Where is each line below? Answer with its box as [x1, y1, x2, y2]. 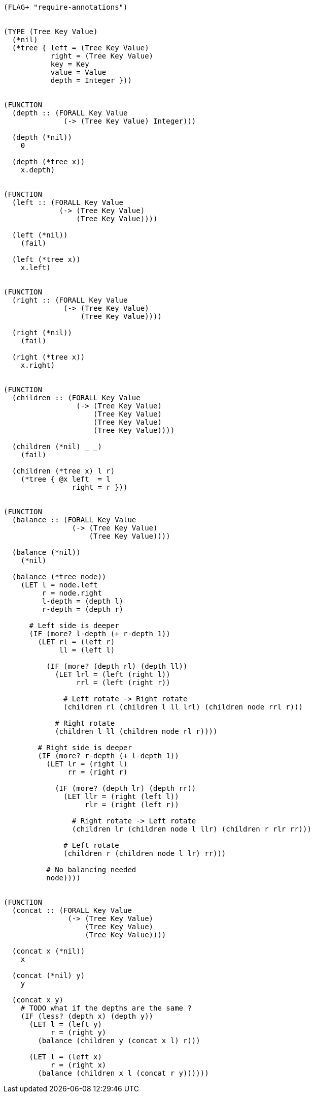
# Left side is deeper [29, 621, 119, 630]
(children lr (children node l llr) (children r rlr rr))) [72, 825, 311, 833]
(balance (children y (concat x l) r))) [38, 1036, 200, 1045]
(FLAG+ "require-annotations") [4, 3, 128, 11]
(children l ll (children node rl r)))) [55, 727, 218, 735]
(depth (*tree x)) [12, 158, 85, 166]
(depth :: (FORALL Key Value [12, 109, 128, 117]
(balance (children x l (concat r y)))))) [38, 1069, 209, 1077]
